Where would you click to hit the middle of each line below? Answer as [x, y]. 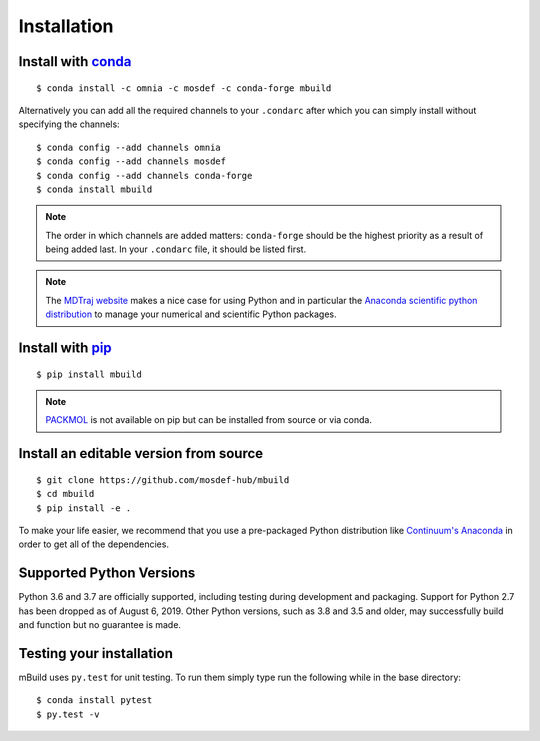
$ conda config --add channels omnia [129, 147]
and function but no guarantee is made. [100, 625]
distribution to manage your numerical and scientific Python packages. [191, 314]
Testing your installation [96, 653]
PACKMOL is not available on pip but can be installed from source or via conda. [209, 420]
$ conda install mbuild [94, 189]
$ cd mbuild [65, 494]
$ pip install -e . [84, 508]
